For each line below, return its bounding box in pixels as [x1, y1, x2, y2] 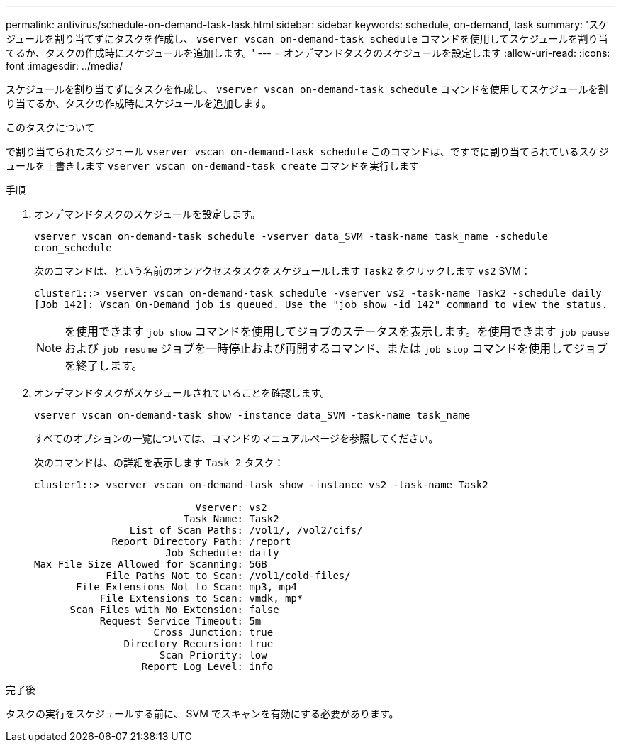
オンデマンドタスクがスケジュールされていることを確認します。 [34, 387, 330, 399]
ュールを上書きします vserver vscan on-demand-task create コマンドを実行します [6, 160, 419, 172]
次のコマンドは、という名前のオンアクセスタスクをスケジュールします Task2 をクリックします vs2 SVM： [34, 265, 531, 277]
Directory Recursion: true [123, 638, 274, 649]
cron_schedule [34, 242, 112, 253]
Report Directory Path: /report [111, 536, 291, 547]
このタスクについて [6, 121, 95, 133]
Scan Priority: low [160, 649, 267, 661]
